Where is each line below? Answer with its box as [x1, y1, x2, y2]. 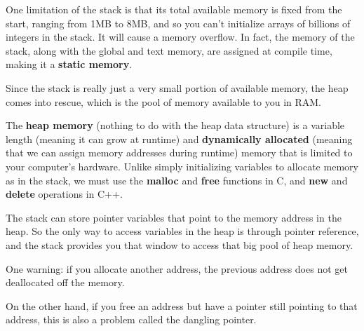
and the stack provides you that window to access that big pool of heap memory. [6, 237, 353, 252]
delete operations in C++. [6, 187, 123, 201]
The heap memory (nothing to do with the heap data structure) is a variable [6, 118, 345, 133]
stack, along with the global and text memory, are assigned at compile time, [6, 43, 332, 58]
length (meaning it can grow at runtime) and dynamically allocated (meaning [6, 131, 353, 146]
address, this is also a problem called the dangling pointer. [6, 312, 257, 327]
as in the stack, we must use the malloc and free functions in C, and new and [6, 173, 348, 187]
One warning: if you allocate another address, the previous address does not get [6, 261, 348, 276]
